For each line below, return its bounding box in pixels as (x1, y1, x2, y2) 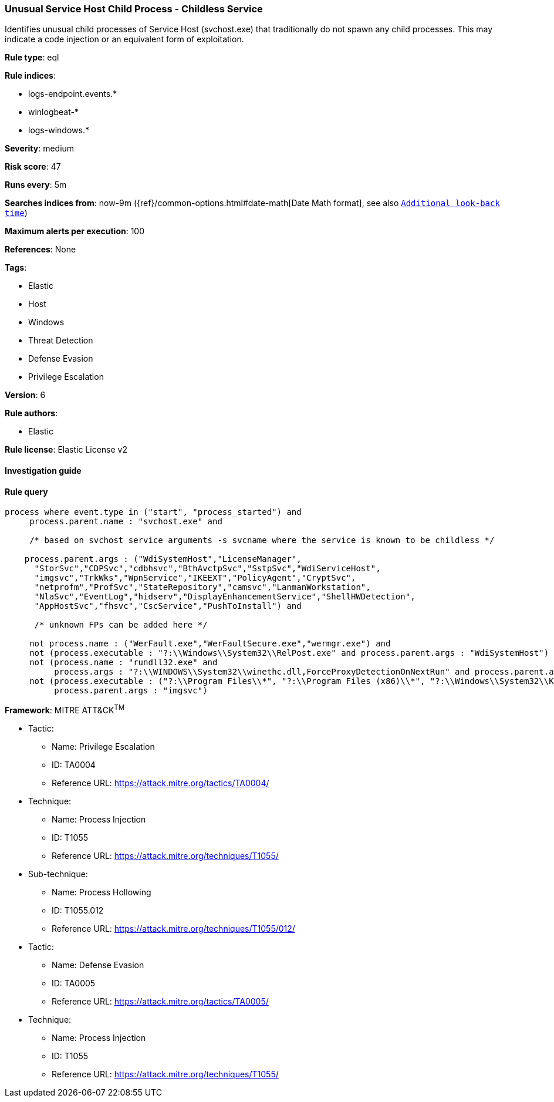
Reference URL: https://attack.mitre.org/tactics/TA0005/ (52, 996, 269, 1006)
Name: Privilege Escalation (52, 741, 155, 751)
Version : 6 (5, 390, 46, 400)
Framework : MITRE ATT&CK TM (5, 703, 125, 715)
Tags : (5, 262, 27, 273)
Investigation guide (5, 465, 82, 476)
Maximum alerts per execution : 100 (5, 226, 145, 237)
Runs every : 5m (5, 180, 67, 190)
